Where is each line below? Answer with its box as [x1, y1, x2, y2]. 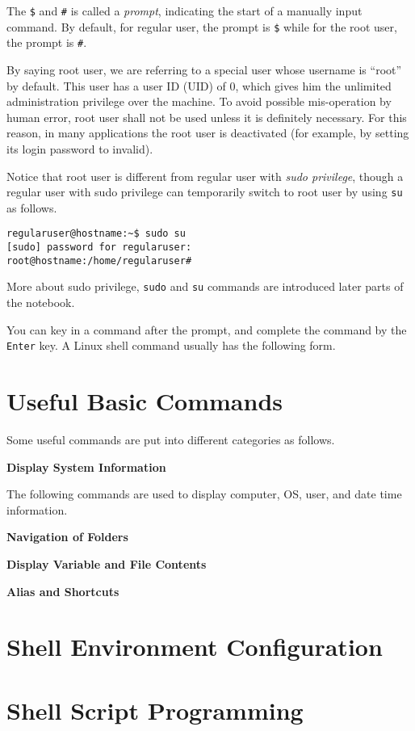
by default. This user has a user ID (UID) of [6, 77, 226, 94]
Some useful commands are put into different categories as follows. [6, 431, 335, 447]
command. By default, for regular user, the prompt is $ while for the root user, [6, 18, 397, 35]
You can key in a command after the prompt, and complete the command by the [6, 321, 407, 338]
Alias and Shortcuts [6, 582, 119, 599]
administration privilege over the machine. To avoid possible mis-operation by [6, 93, 392, 110]
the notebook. [6, 294, 75, 310]
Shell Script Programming [6, 693, 304, 726]
